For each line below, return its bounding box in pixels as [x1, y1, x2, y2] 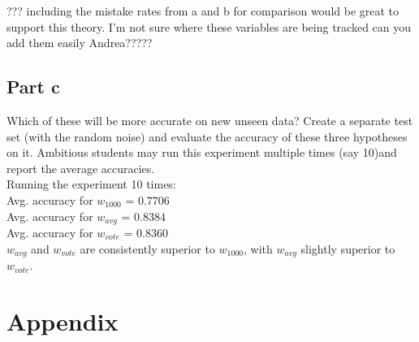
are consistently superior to [80, 240, 215, 257]
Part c [6, 74, 60, 99]
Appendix [6, 304, 119, 337]
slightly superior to [300, 240, 395, 257]
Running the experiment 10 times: [6, 175, 176, 193]
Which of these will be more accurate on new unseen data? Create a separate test [6, 111, 413, 128]
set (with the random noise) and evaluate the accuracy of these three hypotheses [6, 128, 408, 145]
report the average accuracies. [6, 159, 155, 176]
